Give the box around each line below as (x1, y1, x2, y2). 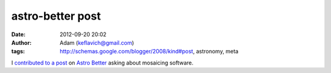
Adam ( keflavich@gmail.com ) (59, 39, 134, 46)
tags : (11, 48, 25, 55)
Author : (11, 39, 32, 46)
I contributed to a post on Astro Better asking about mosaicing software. (11, 59, 194, 66)
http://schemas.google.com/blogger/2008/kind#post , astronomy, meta (59, 48, 239, 55)
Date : (11, 31, 26, 38)
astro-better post (11, 9, 101, 23)
